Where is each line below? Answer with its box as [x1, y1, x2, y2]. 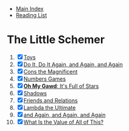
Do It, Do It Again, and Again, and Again [23, 61, 124, 68]
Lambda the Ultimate [23, 104, 76, 111]
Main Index [15, 5, 44, 12]
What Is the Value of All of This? [23, 118, 104, 126]
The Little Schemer [7, 33, 105, 47]
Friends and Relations [23, 96, 78, 104]
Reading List [15, 12, 47, 19]
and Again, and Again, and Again [23, 111, 106, 118]
